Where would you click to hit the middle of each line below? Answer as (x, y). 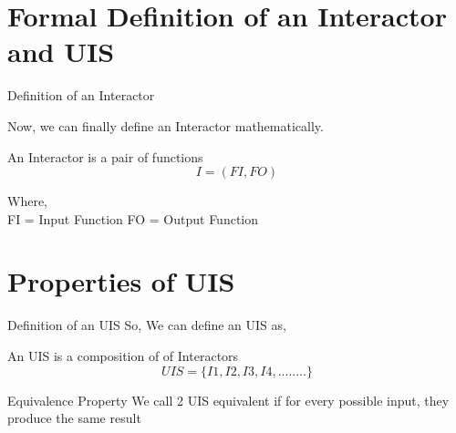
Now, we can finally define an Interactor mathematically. (166, 125)
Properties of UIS (121, 281)
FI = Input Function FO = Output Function (133, 218)
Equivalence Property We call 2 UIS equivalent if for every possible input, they (228, 400)
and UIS (61, 52)
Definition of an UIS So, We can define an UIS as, (147, 325)
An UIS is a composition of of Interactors (123, 356)
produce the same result (74, 418)
